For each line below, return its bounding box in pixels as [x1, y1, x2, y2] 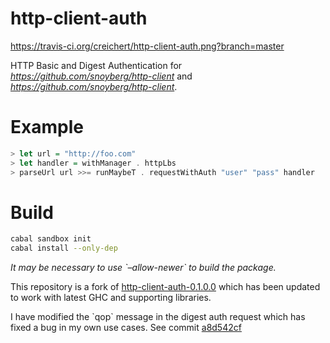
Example [10, 116, 84, 139]
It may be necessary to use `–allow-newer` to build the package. [10, 262, 277, 274]
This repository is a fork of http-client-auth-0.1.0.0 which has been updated [10, 281, 321, 293]
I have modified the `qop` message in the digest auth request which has [10, 311, 306, 323]
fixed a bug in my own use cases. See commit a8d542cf [10, 322, 242, 334]
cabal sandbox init [10, 234, 92, 244]
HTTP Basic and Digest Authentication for [10, 59, 183, 71]
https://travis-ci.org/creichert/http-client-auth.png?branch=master [10, 40, 285, 52]
